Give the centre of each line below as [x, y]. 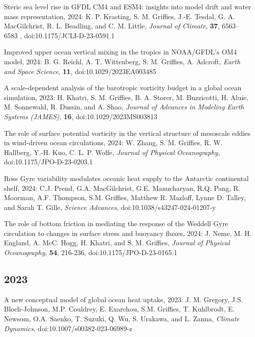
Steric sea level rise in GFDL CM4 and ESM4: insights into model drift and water [127, 6]
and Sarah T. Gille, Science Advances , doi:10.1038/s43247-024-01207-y [110, 207]
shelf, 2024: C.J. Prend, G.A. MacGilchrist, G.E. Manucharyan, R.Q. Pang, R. [122, 188]
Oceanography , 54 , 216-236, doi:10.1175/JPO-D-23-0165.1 [91, 252]
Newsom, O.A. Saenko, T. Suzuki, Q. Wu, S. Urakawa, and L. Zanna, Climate [122, 319]
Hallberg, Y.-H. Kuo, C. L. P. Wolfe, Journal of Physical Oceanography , [112, 152]
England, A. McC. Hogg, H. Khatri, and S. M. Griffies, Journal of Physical [117, 243]
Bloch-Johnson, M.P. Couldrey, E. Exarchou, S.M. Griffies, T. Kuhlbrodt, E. [119, 309]
